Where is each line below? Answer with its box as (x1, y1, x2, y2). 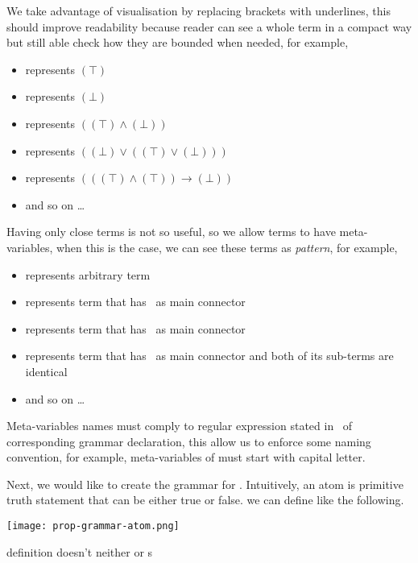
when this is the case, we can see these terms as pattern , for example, (56, 238, 398, 255)
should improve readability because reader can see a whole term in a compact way (6, 18, 412, 35)
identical (25, 362, 68, 379)
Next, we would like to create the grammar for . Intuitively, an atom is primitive (6, 475, 404, 492)
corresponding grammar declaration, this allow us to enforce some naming (6, 433, 371, 449)
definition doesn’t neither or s (6, 543, 153, 560)
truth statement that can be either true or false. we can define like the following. (6, 491, 404, 508)
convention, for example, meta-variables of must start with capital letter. (6, 449, 366, 466)
